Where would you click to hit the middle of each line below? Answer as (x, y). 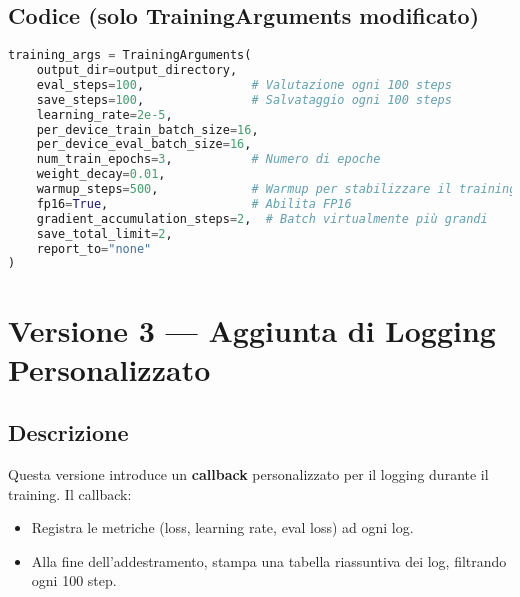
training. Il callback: (70, 493)
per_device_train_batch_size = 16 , (147, 129)
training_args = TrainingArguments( (130, 55)
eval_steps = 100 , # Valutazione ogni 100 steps (244, 84)
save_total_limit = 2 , (104, 233)
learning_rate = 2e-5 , (104, 114)
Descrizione (68, 432)
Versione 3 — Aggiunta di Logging (252, 329)
